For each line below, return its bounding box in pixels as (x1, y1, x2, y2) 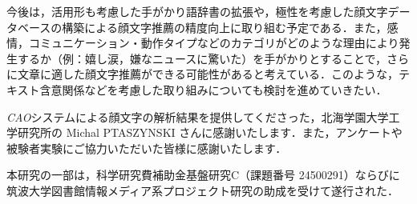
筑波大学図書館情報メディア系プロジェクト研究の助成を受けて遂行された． (6, 182, 399, 198)
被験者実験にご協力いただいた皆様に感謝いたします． (6, 139, 287, 156)
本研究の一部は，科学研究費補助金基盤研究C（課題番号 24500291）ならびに (6, 166, 400, 183)
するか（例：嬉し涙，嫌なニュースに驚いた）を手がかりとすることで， (17, 50, 387, 66)
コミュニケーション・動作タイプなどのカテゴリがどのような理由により (28, 34, 399, 51)
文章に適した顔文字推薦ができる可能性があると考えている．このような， (17, 66, 399, 82)
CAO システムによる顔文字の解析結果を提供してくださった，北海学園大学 (6, 108, 389, 125)
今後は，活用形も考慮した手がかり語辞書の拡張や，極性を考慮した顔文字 (6, 3, 388, 19)
